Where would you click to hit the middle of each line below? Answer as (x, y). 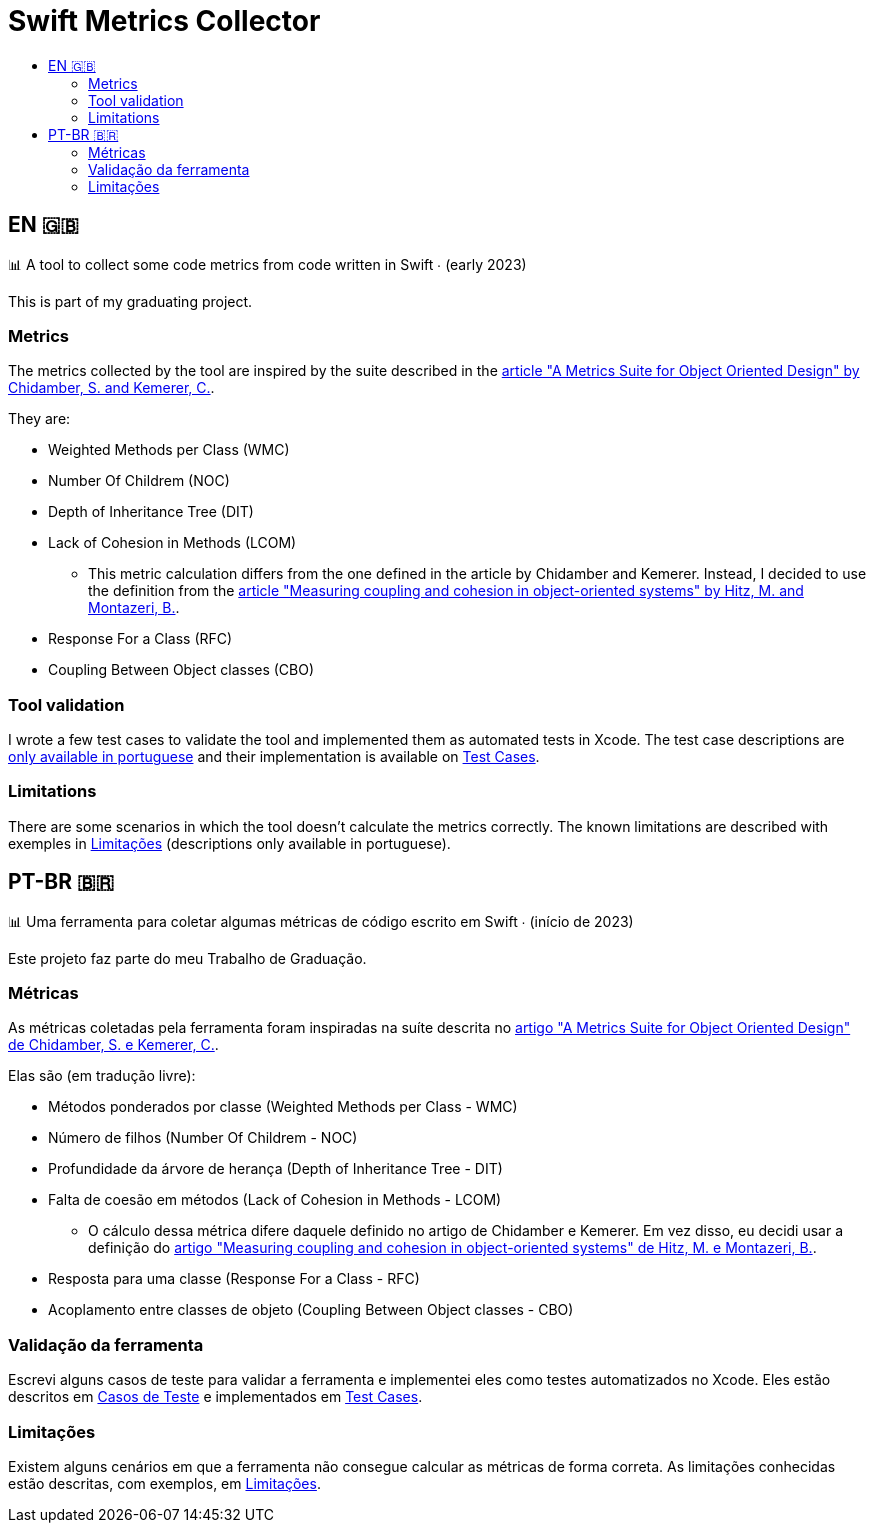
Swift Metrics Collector (164, 21)
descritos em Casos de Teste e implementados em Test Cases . (215, 1397)
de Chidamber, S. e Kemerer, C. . (113, 1045)
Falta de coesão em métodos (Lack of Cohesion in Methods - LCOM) (275, 1200)
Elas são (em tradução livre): (102, 1076)
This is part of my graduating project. (130, 301)
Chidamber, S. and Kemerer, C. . (111, 388)
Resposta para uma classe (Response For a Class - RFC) (234, 1279)
